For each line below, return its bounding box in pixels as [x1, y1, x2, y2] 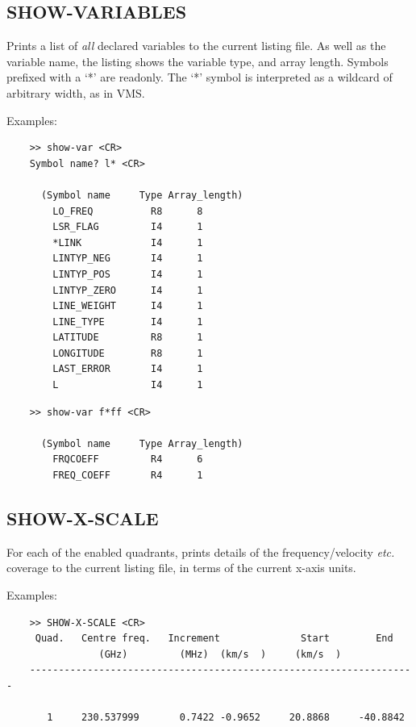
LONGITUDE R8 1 [52, 347, 203, 359]
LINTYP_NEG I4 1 [52, 253, 203, 265]
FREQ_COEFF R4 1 [52, 470, 203, 482]
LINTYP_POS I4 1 [52, 268, 203, 280]
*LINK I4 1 [52, 236, 203, 249]
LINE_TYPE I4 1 [52, 315, 203, 328]
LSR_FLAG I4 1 [52, 221, 203, 233]
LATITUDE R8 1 [52, 332, 203, 344]
